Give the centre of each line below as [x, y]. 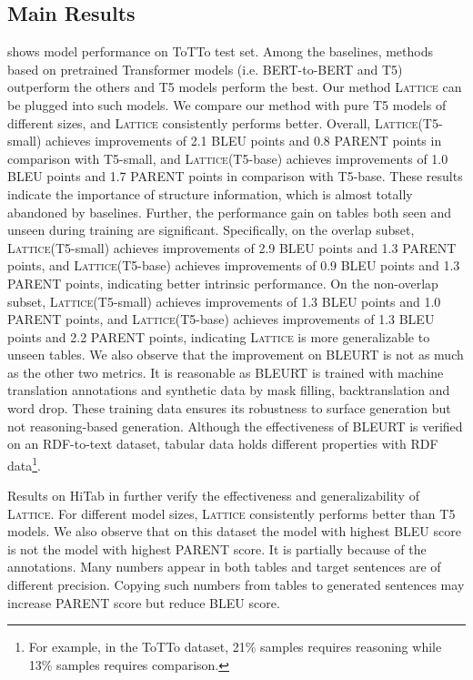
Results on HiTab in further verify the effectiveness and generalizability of [213, 496]
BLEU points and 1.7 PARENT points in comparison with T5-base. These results [235, 176]
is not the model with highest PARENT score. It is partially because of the [217, 548]
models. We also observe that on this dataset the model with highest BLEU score [234, 531]
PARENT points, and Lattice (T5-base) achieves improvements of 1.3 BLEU [221, 319]
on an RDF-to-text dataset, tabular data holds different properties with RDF [223, 444]
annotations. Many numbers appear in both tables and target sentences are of [224, 567]
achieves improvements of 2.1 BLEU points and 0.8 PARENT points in [244, 141]
